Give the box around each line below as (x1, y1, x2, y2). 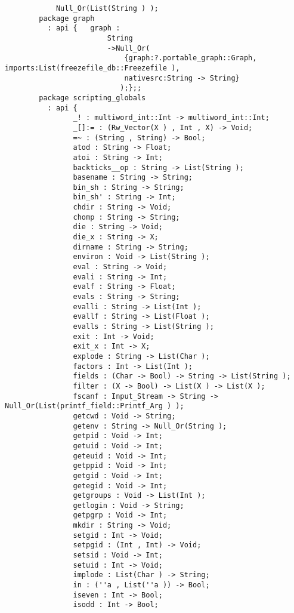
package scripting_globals (39, 93, 146, 102)
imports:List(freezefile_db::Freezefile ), (5, 63, 180, 72)
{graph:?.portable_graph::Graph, (124, 54, 257, 63)
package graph (39, 14, 95, 23)
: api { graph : (47, 24, 120, 33)
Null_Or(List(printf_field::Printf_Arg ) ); (5, 402, 184, 411)
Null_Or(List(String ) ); (55, 4, 159, 13)
